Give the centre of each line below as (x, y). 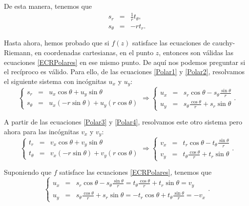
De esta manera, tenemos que (48, 6)
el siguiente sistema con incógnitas (55, 81)
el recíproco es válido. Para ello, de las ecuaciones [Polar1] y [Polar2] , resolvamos (124, 72)
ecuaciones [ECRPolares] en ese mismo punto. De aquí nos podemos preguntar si (125, 62)
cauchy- (224, 43)
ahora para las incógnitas (41, 131)
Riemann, (18, 52)
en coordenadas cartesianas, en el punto (94, 52)
